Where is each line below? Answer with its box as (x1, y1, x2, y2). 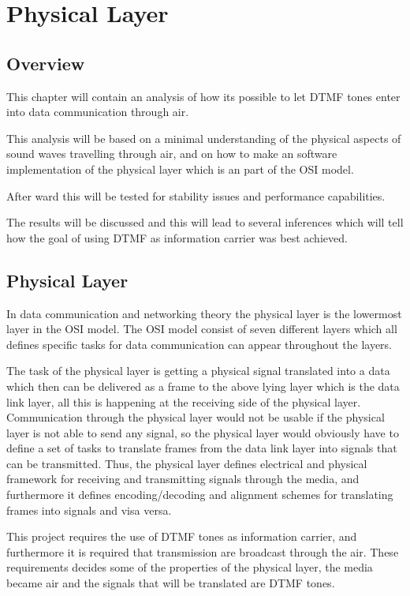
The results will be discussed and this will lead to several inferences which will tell (6, 214, 404, 231)
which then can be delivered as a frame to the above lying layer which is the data (6, 377, 400, 394)
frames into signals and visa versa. (6, 501, 172, 518)
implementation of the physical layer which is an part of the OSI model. (6, 160, 354, 177)
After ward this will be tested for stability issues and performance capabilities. (6, 187, 386, 204)
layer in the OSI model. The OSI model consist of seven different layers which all (6, 320, 397, 337)
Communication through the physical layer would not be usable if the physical (6, 409, 385, 425)
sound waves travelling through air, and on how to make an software (6, 145, 337, 162)
